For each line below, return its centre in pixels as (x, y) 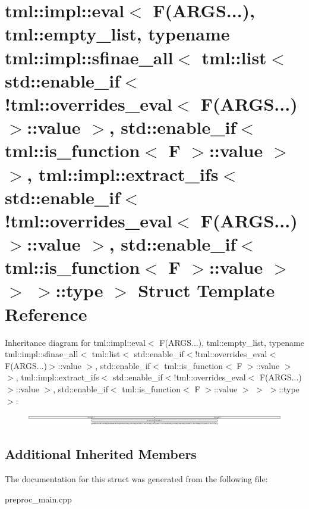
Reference (46, 313)
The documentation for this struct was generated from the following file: (136, 479)
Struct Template (206, 290)
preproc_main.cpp (38, 499)
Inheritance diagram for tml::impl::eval (75, 342)
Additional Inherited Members (101, 454)
